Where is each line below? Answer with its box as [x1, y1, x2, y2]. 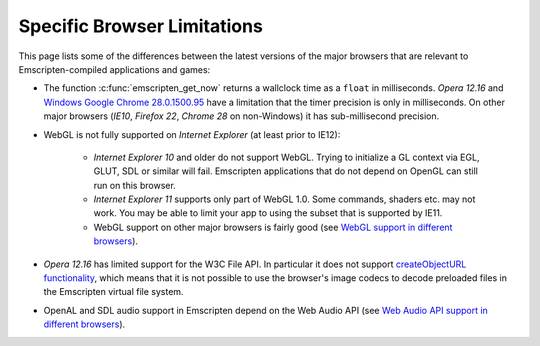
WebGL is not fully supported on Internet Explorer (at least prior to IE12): [43, 128, 341, 140]
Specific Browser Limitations [18, 15, 264, 37]
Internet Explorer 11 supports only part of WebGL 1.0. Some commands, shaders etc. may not [93, 193, 476, 205]
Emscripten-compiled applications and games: [18, 63, 211, 75]
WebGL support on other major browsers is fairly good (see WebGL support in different [93, 221, 453, 233]
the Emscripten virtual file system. [43, 286, 184, 298]
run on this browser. [93, 179, 177, 191]
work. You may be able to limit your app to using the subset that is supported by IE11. [93, 207, 443, 219]
